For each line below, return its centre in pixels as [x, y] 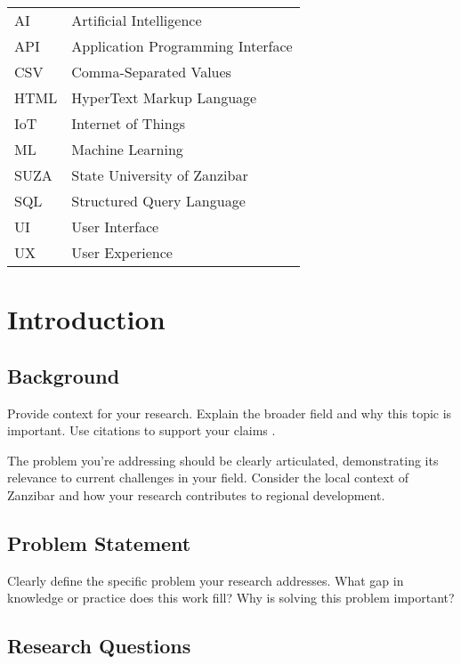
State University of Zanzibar [160, 175]
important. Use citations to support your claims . [142, 430]
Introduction [86, 319]
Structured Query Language [158, 201]
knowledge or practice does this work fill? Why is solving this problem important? [231, 598]
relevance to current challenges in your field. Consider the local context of [208, 478]
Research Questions [99, 646]
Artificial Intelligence [137, 20]
